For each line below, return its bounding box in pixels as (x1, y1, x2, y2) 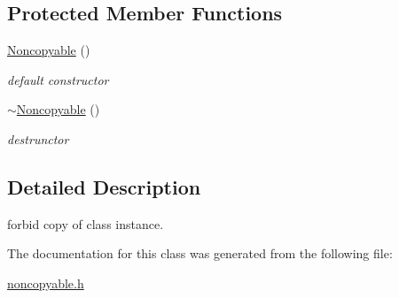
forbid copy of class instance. (7, 214, 164, 233)
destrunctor (7, 129, 69, 148)
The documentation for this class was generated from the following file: (7, 244, 393, 263)
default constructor (7, 70, 109, 88)
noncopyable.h (7, 273, 84, 292)
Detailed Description (7, 172, 201, 200)
